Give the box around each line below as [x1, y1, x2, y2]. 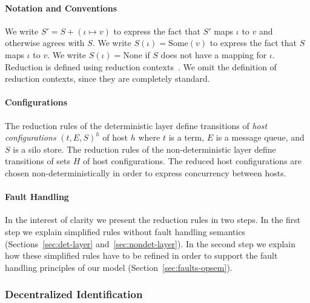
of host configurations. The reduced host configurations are [83, 155, 302, 167]
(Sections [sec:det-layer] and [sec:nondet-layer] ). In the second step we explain [5, 237, 295, 250]
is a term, [168, 131, 205, 144]
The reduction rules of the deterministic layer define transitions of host [5, 119, 268, 132]
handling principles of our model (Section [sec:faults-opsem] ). [5, 261, 232, 273]
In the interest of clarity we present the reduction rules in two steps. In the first [5, 213, 301, 226]
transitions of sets [5, 155, 71, 167]
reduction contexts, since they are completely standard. [5, 72, 210, 85]
